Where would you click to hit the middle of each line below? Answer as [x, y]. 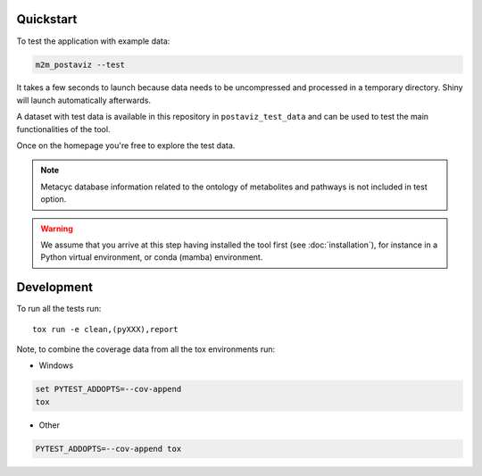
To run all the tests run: [59, 309]
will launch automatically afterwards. [84, 100]
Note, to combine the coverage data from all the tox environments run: [146, 349]
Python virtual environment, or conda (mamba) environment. [152, 257]
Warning [57, 229]
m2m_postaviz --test [80, 64]
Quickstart [47, 19]
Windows [56, 365]
